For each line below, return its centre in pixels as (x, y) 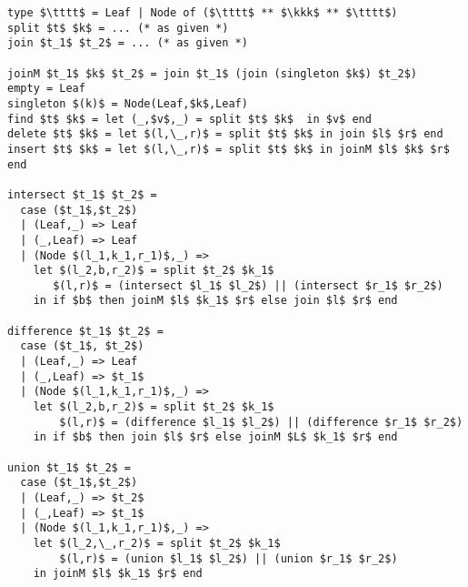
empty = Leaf (46, 89)
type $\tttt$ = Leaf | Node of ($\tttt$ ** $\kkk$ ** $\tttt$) (203, 13)
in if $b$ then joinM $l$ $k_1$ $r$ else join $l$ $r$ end (215, 301)
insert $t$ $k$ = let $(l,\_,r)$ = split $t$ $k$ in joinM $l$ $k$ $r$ (229, 149)
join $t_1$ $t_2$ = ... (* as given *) (128, 43)
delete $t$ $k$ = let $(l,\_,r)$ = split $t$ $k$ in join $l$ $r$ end (225, 134)
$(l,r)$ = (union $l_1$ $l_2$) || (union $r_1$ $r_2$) (229, 558)
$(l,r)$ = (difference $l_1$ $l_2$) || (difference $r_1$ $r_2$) (261, 422)
